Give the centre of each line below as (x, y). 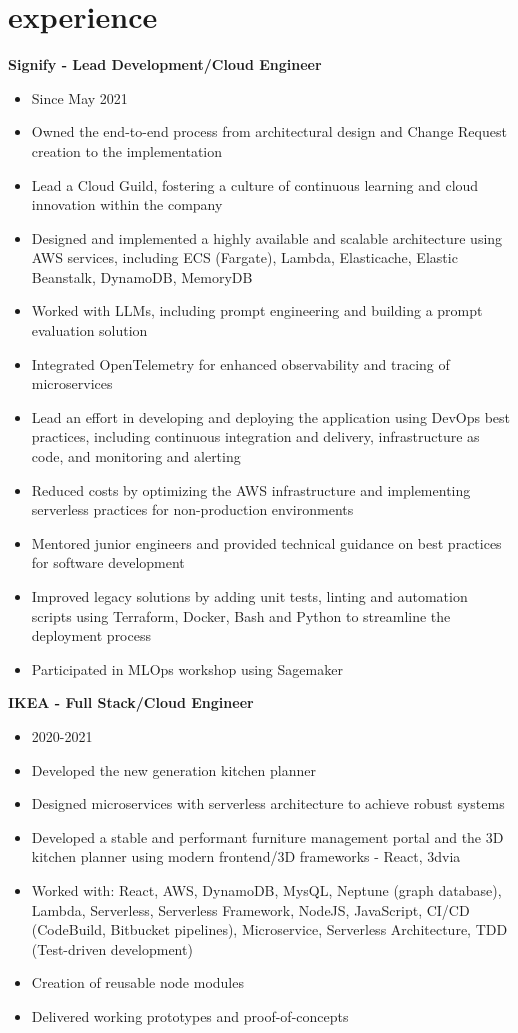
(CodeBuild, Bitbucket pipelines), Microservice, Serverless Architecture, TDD (269, 929)
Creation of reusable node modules (137, 982)
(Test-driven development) (112, 948)
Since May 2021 (79, 97)
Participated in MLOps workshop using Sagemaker (187, 668)
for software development (108, 562)
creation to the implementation (127, 150)
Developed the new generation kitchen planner (173, 769)
